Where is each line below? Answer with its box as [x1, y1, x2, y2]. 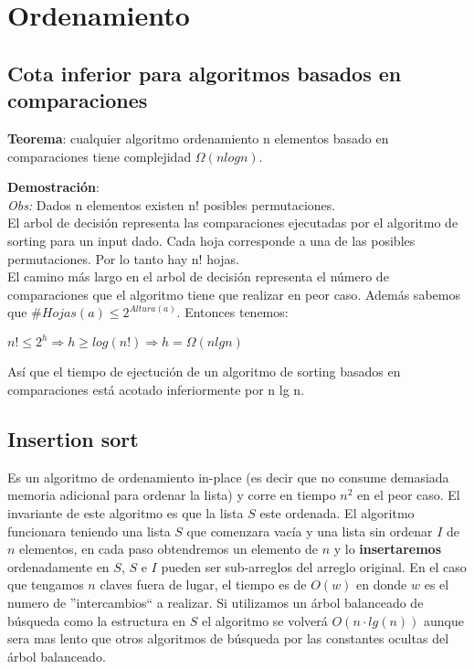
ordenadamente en [7, 557, 110, 576]
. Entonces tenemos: [176, 303, 289, 322]
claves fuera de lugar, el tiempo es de [100, 575, 307, 594]
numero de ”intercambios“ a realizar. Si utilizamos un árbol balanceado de [7, 592, 424, 611]
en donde [356, 575, 407, 594]
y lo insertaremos [333, 539, 442, 558]
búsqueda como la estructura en [7, 611, 186, 630]
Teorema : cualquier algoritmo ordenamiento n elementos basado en [7, 128, 389, 147]
